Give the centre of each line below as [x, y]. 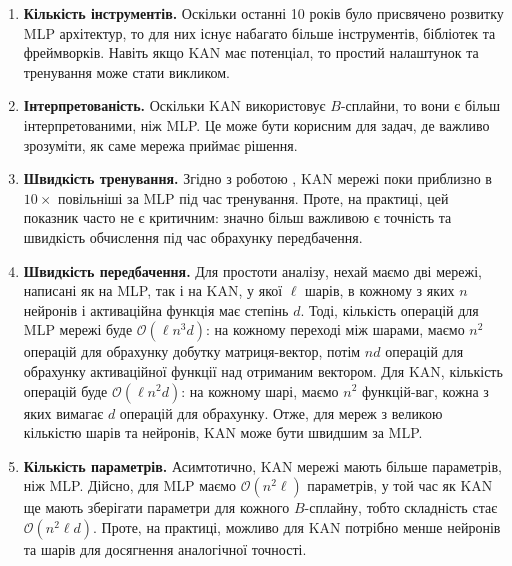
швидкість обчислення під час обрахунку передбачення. [193, 236]
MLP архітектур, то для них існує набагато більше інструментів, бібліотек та [259, 32]
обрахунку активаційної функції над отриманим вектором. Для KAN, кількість [263, 370]
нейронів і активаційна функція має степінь [156, 309]
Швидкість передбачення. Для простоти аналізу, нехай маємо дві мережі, [252, 270]
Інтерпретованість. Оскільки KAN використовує [174, 105]
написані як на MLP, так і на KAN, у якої [153, 290]
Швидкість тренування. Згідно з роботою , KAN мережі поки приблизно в [257, 178]
